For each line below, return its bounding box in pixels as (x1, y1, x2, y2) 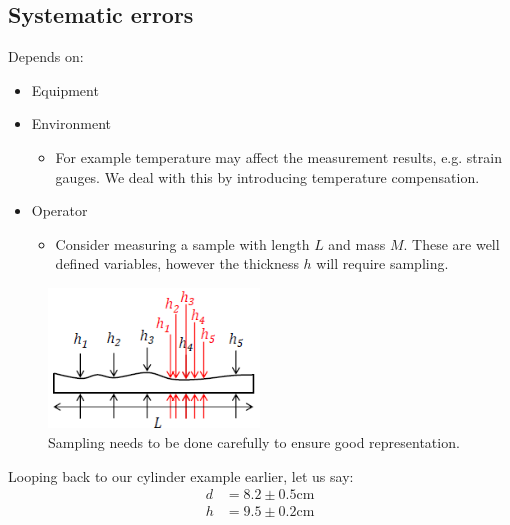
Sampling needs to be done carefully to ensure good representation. (48, 432, 460, 453)
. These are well (403, 233, 500, 254)
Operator (31, 200, 88, 221)
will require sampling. (316, 253, 449, 274)
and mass (328, 233, 386, 254)
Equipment (31, 79, 99, 100)
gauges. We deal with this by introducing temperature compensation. (55, 166, 480, 187)
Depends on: (8, 46, 84, 67)
